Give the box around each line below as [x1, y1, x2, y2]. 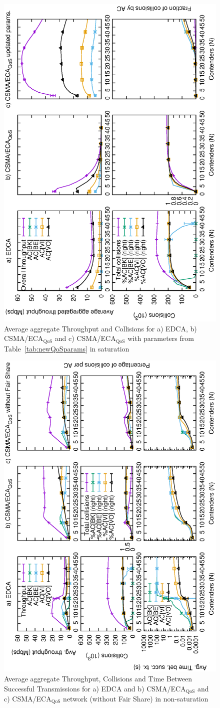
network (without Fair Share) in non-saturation [63, 693, 208, 704]
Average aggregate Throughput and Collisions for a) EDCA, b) [4, 323, 197, 333]
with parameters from [127, 333, 194, 343]
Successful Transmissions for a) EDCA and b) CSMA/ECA [4, 683, 186, 693]
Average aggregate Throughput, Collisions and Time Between [4, 673, 192, 683]
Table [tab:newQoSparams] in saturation [4, 343, 129, 353]
